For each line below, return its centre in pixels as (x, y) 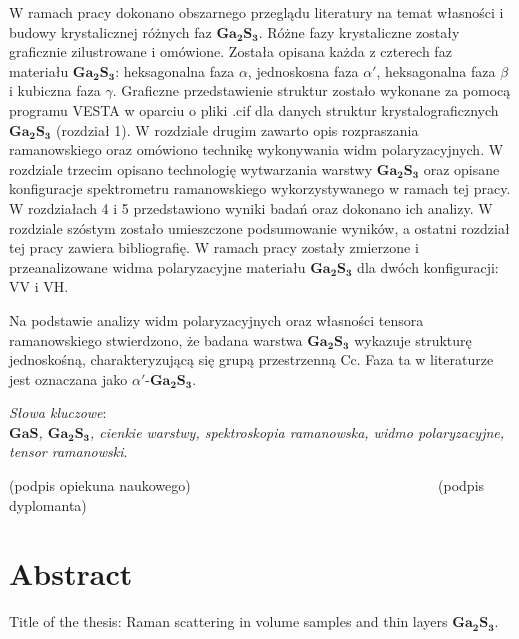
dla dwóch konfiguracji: (428, 266)
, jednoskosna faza (303, 70)
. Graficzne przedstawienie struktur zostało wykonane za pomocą (311, 90)
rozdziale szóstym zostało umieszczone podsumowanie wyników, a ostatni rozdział (259, 227)
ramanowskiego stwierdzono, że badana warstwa (156, 339)
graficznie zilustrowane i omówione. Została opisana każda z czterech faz (230, 51)
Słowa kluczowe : (58, 412)
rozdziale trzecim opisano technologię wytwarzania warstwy (191, 168)
